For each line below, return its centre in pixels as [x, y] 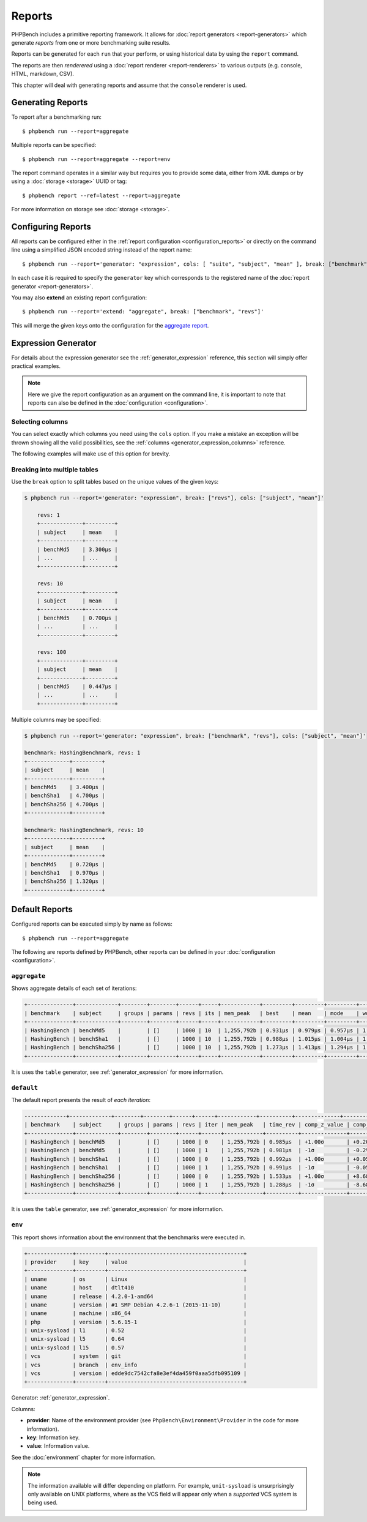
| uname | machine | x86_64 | [135, 1314]
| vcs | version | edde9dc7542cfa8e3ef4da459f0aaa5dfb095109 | [135, 1374]
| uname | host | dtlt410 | [135, 1288]
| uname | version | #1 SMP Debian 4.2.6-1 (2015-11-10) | [135, 1305]
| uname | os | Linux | [135, 1279]
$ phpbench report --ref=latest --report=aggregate [101, 195]
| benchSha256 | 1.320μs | [65, 881]
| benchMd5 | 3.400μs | [65, 787]
